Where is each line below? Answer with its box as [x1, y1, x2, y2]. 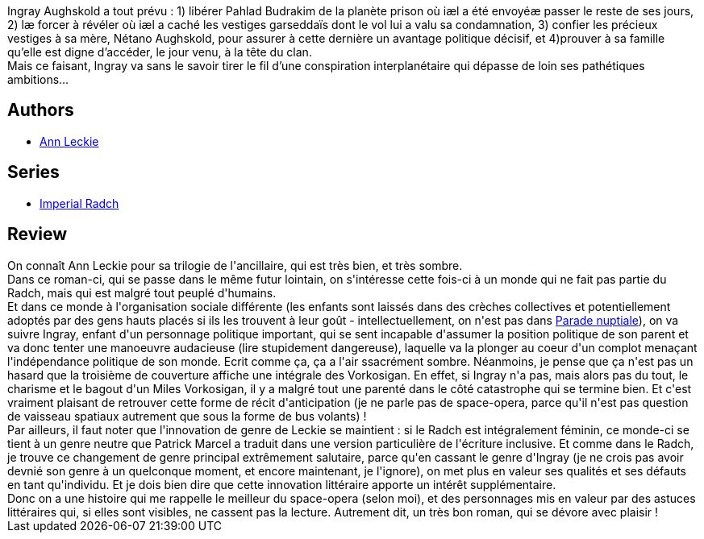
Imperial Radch [40, 196, 119, 210]
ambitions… [7, 73, 69, 86]
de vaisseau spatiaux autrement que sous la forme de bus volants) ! [7, 408, 367, 423]
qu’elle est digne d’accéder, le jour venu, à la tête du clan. [7, 45, 312, 59]
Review [7, 224, 68, 245]
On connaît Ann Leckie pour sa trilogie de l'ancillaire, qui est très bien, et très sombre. [7, 258, 463, 272]
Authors [7, 100, 74, 121]
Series [7, 162, 60, 183]
